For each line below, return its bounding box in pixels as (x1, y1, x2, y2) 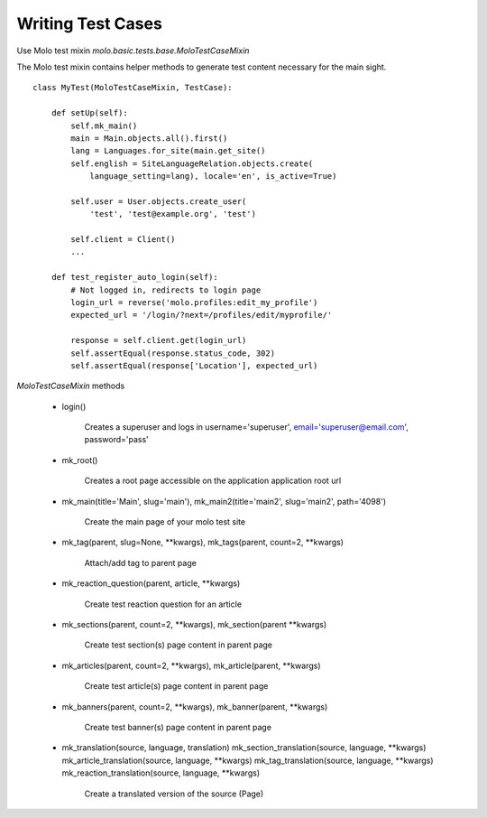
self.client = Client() (70, 235, 176, 245)
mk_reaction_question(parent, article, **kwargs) (61, 578, 241, 589)
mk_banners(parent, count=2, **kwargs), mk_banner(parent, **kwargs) (61, 701, 328, 712)
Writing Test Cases (16, 14, 162, 33)
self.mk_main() (70, 120, 138, 131)
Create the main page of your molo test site (84, 516, 246, 527)
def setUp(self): (51, 108, 128, 118)
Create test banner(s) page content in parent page (84, 721, 272, 732)
